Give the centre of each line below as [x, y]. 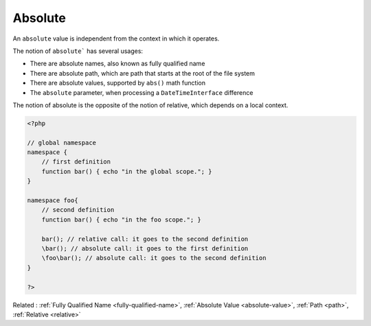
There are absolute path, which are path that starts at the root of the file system [143, 73]
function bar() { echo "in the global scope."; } [127, 171]
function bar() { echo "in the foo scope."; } [122, 219]
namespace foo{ [53, 200]
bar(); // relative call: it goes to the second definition [145, 239]
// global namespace [61, 142]
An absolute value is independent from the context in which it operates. [116, 39]
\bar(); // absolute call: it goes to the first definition [145, 248]
